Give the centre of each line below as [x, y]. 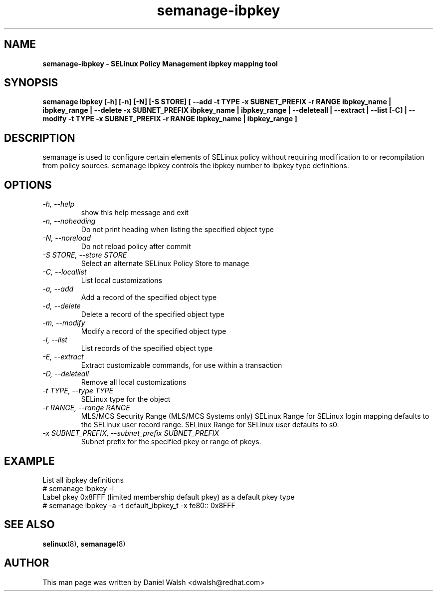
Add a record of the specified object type [149, 297]
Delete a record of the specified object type [153, 314]
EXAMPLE [29, 461]
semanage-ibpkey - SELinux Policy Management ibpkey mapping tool [160, 63]
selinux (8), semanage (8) [84, 544]
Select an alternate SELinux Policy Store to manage [165, 264]
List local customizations [121, 281]
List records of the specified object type [147, 348]
